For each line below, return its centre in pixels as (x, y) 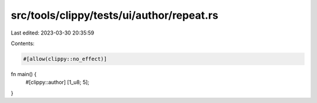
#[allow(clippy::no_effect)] (65, 59)
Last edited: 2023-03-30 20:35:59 (53, 33)
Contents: (23, 43)
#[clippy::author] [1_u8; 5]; (58, 83)
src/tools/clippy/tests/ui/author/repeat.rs (114, 15)
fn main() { (24, 74)
